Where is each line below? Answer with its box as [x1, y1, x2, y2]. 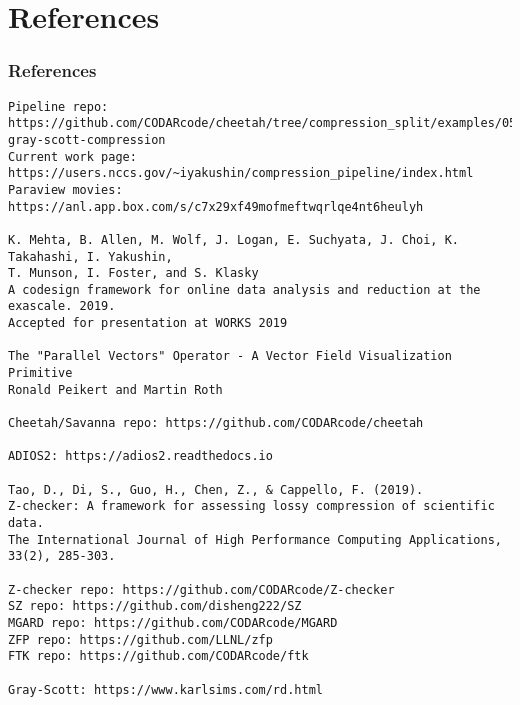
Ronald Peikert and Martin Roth [8, 382, 223, 397]
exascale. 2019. [8, 299, 116, 314]
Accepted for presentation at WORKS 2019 [8, 316, 288, 331]
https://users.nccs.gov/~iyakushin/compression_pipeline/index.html [8, 166, 474, 181]
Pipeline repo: [8, 99, 109, 114]
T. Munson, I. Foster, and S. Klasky [8, 266, 259, 281]
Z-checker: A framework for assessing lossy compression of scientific [8, 499, 495, 514]
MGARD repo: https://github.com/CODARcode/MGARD [8, 615, 338, 630]
